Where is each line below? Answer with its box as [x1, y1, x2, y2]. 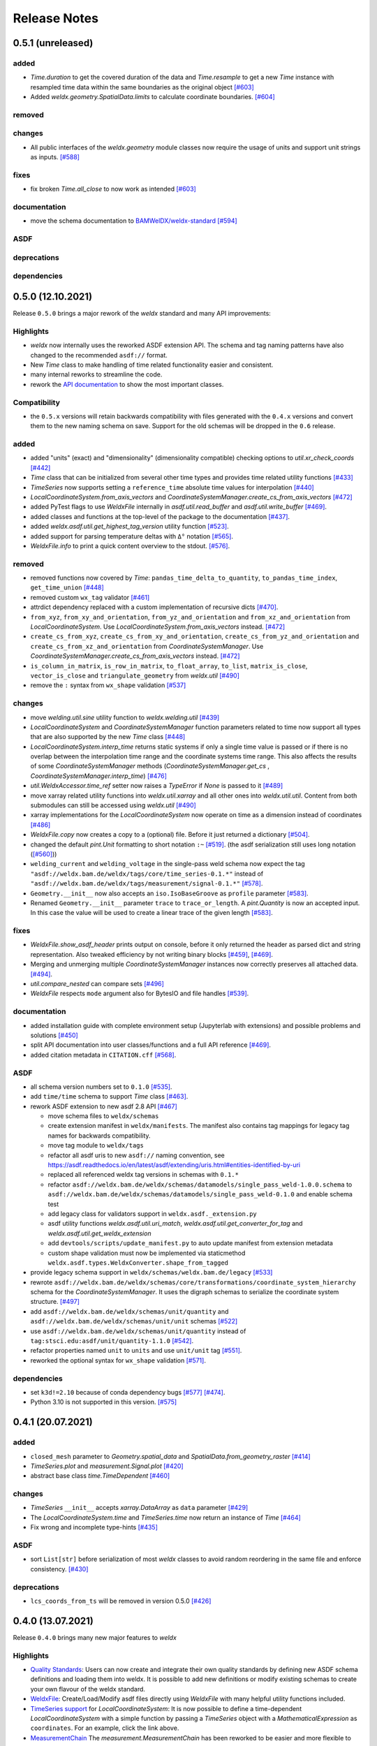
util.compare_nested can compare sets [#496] [30, 980, 164, 988]
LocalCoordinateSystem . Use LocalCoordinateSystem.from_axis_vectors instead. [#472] [30, 622, 286, 631]
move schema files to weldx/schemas [47, 1112, 159, 1120]
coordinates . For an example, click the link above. [30, 1724, 179, 1732]
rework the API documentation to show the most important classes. [30, 380, 224, 388]
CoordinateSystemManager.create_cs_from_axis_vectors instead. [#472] [30, 652, 240, 660]
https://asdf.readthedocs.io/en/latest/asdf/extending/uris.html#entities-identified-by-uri [47, 1161, 300, 1169]
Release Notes [13, 10, 99, 26]
